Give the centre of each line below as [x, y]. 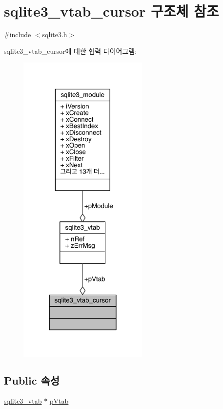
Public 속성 [32, 380]
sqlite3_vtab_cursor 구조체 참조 [111, 11]
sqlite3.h [55, 34]
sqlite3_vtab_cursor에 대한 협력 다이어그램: [71, 51]
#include [18, 34]
